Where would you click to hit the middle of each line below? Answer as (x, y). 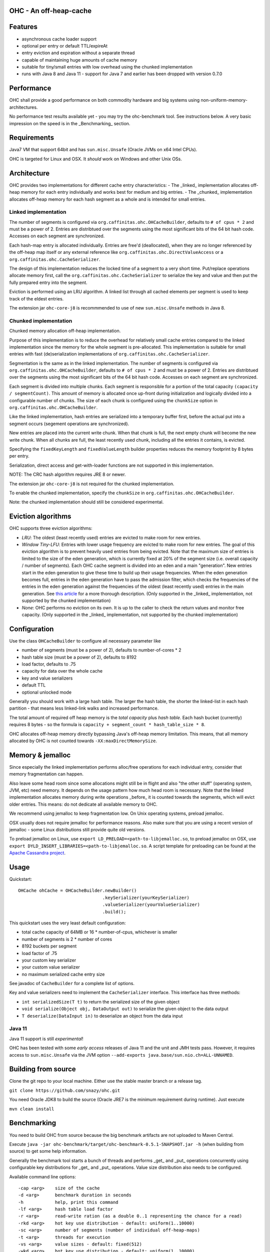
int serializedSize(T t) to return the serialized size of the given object (101, 1002)
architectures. (23, 107)
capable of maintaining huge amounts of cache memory (79, 60)
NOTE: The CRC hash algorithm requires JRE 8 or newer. (67, 475)
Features (23, 27)
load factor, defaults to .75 (49, 664)
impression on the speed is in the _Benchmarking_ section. (70, 123)
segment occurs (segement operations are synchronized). (69, 424)
